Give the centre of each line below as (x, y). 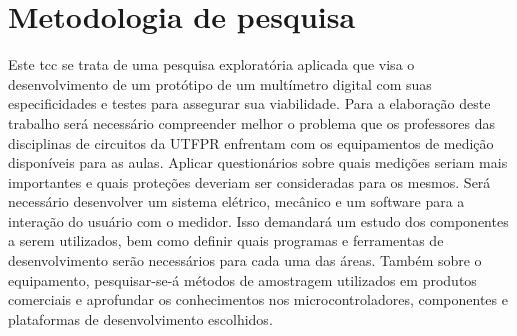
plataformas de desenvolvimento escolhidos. (140, 318)
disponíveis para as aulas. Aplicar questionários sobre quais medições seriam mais (258, 162)
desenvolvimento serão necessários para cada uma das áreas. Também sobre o (245, 260)
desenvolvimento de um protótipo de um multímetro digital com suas (220, 83)
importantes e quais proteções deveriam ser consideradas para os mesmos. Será (249, 181)
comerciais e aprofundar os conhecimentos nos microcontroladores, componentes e (258, 299)
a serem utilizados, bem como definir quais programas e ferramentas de (226, 240)
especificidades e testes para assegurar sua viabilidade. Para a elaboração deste (249, 103)
